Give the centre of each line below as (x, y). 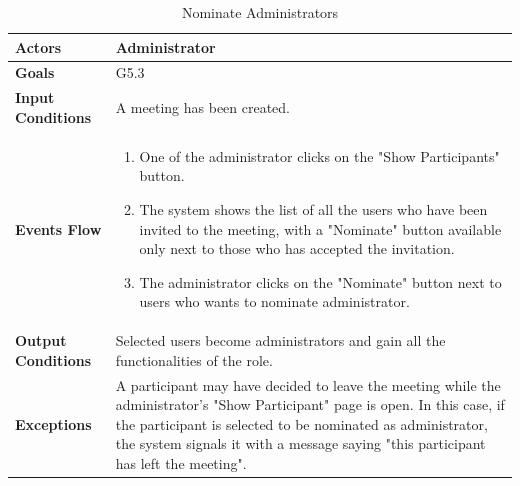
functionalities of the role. (194, 359)
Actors (38, 46)
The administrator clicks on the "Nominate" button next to (320, 281)
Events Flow (58, 228)
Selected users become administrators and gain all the (280, 340)
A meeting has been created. (203, 107)
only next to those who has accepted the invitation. (297, 248)
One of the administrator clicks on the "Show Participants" (319, 155)
